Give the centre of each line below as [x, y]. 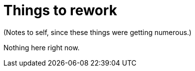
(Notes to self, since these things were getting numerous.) [97, 32]
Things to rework [60, 10]
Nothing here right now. [42, 47]
